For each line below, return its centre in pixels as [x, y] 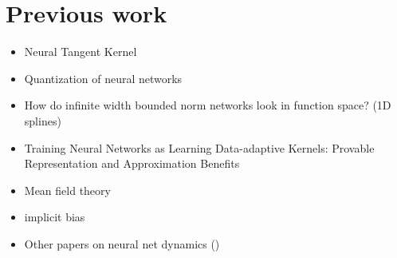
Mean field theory [67, 190]
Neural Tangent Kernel [81, 52]
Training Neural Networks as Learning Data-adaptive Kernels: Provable [199, 147]
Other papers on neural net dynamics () [122, 243]
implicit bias [55, 217]
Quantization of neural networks [103, 78]
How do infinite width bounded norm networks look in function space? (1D [208, 105]
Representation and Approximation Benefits [132, 163]
